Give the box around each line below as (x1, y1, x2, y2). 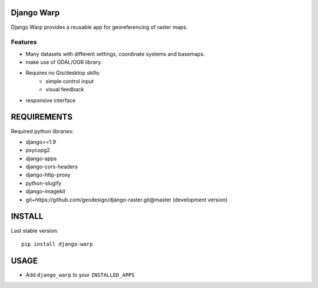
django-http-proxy (25, 171, 71, 178)
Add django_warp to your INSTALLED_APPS (25, 271, 135, 278)
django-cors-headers (25, 163, 78, 170)
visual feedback (45, 86, 85, 93)
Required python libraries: (11, 127, 74, 135)
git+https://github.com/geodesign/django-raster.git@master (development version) (25, 196, 228, 203)
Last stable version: (11, 227, 59, 234)
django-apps (25, 155, 57, 162)
